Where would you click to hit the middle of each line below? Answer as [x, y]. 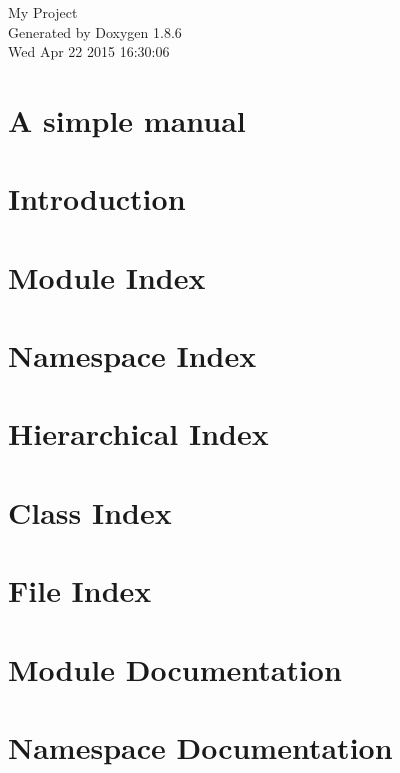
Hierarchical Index [138, 433]
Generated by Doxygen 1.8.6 [95, 31]
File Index [80, 590]
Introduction [97, 198]
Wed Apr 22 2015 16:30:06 [89, 51]
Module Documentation [175, 668]
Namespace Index [132, 355]
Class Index [90, 511]
